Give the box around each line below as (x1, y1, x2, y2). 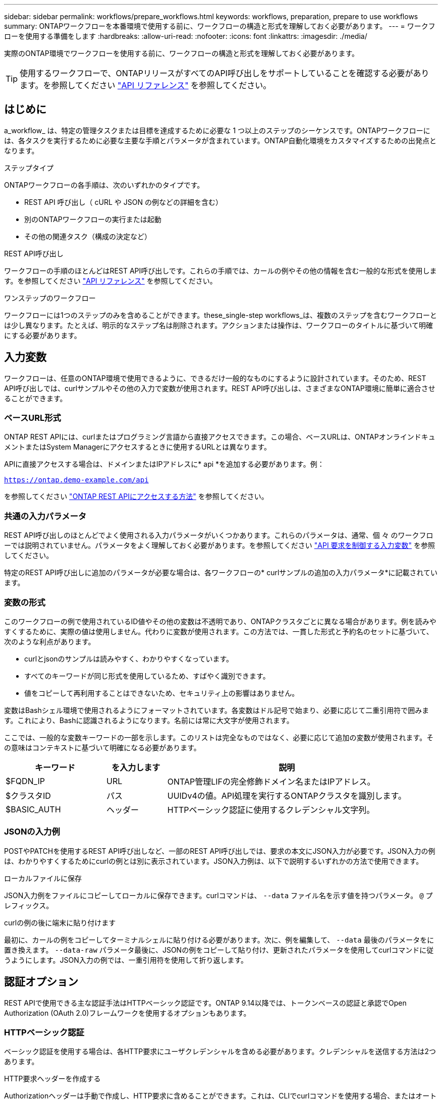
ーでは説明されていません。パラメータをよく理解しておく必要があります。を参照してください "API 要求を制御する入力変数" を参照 (4, 541, 435, 550)
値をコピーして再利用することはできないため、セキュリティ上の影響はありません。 (24, 688, 299, 697)
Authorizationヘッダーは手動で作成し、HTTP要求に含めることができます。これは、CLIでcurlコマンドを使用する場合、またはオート (4, 1091, 437, 1100)
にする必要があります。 (4, 330, 81, 340)
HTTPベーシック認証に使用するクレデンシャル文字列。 (167, 804, 375, 815)
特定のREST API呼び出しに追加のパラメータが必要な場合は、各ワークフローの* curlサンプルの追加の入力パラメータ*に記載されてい (4, 568, 438, 577)
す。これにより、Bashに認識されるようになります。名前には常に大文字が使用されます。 (4, 715, 294, 725)
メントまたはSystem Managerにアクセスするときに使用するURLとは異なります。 (4, 443, 271, 452)
